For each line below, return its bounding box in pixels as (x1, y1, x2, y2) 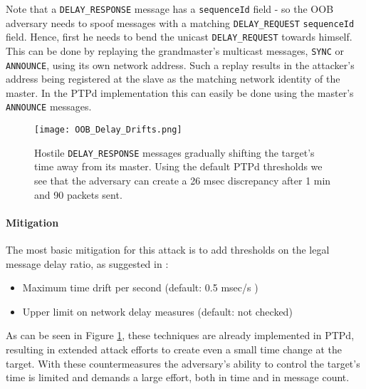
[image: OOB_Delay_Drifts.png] (34, 125, 182, 135)
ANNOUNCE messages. (6, 99, 92, 114)
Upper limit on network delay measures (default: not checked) (22, 304, 293, 318)
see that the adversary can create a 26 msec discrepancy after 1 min (34, 173, 331, 188)
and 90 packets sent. (34, 187, 122, 202)
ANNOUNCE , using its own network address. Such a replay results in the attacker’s (6, 57, 355, 72)
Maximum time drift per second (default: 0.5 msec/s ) (22, 280, 258, 295)
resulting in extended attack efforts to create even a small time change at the (6, 341, 342, 356)
